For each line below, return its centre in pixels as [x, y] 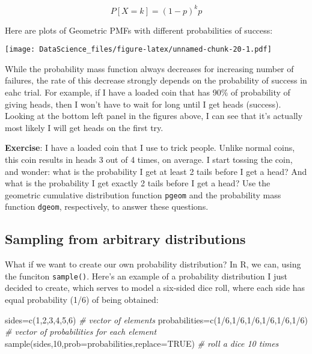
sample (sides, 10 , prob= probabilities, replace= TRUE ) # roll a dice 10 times [142, 343]
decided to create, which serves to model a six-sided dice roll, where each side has [155, 288]
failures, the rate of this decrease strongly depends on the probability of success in [156, 80]
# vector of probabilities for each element [81, 331]
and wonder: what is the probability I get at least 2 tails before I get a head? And [156, 171]
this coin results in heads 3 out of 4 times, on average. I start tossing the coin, [149, 159]
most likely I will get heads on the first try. [84, 127]
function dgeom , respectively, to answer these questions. [107, 206]
